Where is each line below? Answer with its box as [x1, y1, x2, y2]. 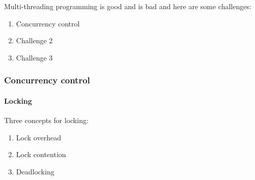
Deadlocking [16, 166, 54, 176]
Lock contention [16, 149, 66, 160]
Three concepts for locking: [4, 115, 89, 126]
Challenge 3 [16, 52, 53, 63]
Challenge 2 [16, 35, 53, 46]
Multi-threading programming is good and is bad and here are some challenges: [4, 1, 251, 11]
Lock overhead [16, 132, 61, 142]
